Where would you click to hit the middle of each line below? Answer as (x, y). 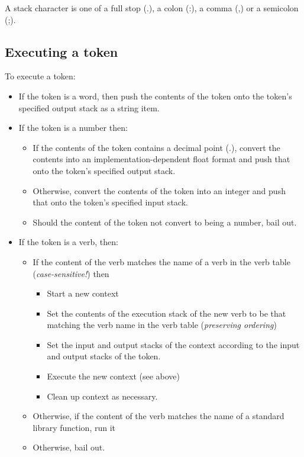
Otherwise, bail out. (69, 447)
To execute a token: (40, 76)
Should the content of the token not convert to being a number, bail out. (165, 222)
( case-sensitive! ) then (71, 273)
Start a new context (83, 293)
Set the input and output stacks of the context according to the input (173, 344)
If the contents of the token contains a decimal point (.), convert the (156, 147)
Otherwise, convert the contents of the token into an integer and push (159, 190)
